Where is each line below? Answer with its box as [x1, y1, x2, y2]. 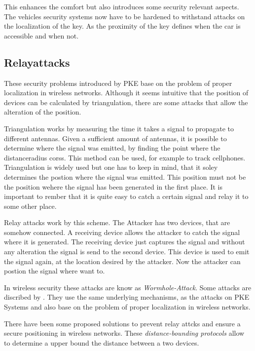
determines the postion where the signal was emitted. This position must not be [4, 171, 246, 182]
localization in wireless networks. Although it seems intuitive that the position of [4, 87, 249, 98]
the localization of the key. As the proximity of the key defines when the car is [4, 21, 241, 31]
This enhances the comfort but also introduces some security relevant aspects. [4, 1, 239, 11]
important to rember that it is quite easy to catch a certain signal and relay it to [4, 191, 249, 201]
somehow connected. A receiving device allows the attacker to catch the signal [4, 227, 240, 237]
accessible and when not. [4, 30, 79, 40]
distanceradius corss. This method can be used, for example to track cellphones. [4, 152, 246, 162]
